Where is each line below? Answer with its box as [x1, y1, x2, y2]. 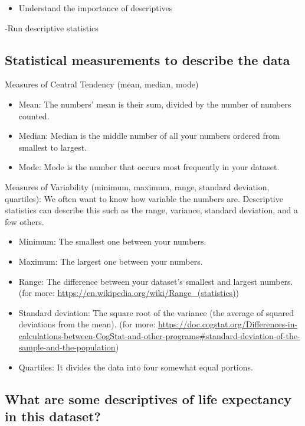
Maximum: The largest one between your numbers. [18, 255, 203, 267]
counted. [18, 109, 50, 122]
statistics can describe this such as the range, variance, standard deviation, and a [5, 204, 298, 216]
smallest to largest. [18, 141, 87, 153]
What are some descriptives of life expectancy [5, 390, 291, 408]
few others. [5, 215, 44, 227]
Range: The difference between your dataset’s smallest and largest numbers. [18, 275, 293, 287]
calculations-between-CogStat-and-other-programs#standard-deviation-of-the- [18, 329, 300, 342]
